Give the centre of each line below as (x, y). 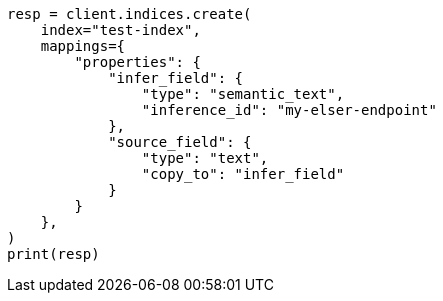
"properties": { (137, 62)
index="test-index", (120, 30)
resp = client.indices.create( (129, 14)
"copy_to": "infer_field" (243, 174)
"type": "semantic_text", (243, 94)
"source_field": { (180, 142)
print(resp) (53, 254)
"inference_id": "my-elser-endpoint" (289, 110)
